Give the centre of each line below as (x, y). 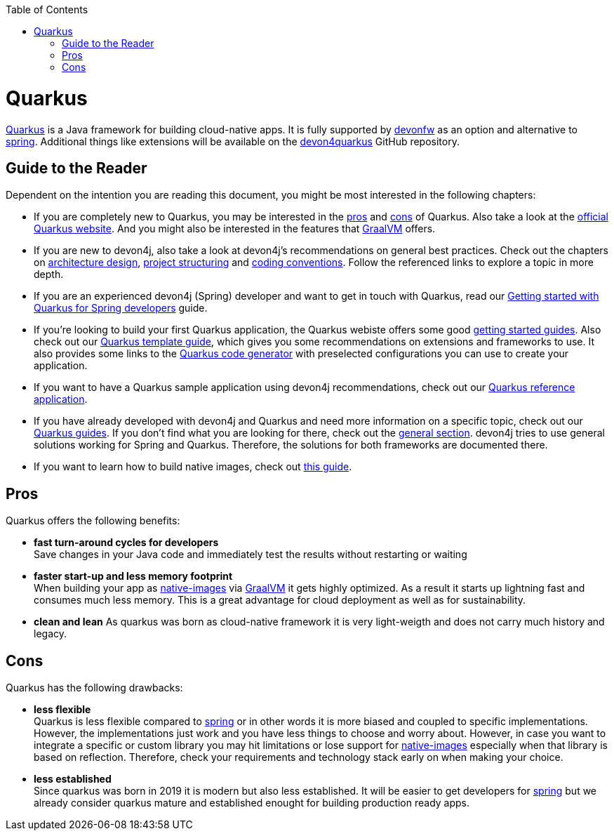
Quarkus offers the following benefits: (93, 521)
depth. (49, 274)
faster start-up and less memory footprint (133, 576)
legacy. (51, 634)
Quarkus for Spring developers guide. (121, 308)
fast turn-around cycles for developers (126, 543)
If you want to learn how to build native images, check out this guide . (193, 467)
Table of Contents (47, 9)
